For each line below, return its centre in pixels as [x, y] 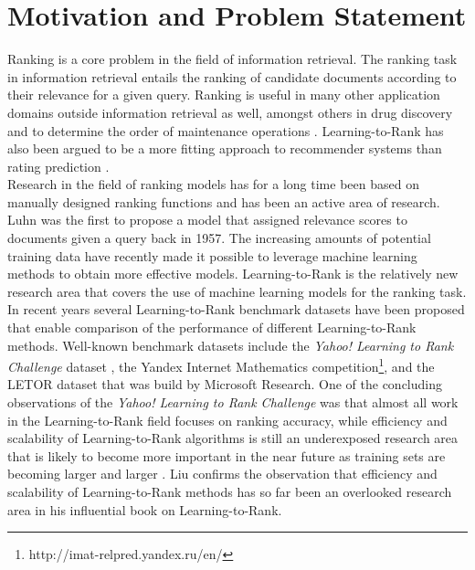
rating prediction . [58, 166]
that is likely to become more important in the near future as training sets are [227, 455]
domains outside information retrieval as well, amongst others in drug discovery [230, 112]
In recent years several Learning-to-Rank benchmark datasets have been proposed [236, 309]
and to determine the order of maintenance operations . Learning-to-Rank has [226, 130]
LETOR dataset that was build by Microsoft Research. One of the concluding [225, 384]
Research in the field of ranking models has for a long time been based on [213, 184]
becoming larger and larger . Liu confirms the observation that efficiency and [222, 474]
